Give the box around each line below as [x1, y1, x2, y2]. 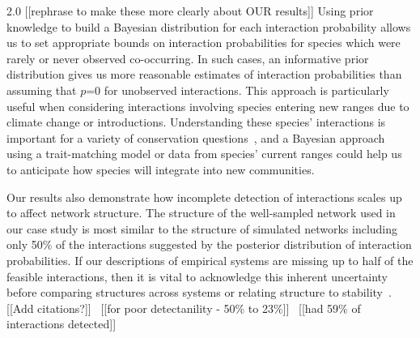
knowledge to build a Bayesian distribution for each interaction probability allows [6, 18, 411, 35]
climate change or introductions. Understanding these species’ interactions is [6, 113, 386, 130]
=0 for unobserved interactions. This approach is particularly [86, 81, 389, 98]
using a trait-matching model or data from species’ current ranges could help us [6, 145, 402, 162]
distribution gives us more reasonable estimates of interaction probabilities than [6, 66, 402, 83]
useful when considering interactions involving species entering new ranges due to [6, 97, 409, 114]
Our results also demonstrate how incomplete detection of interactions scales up [6, 188, 402, 205]
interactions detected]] [6, 315, 117, 332]
